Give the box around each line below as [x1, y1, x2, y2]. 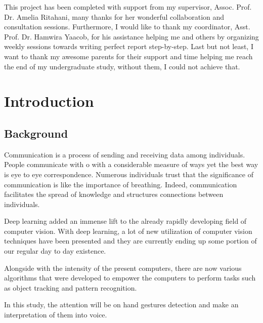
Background [4, 125, 68, 141]
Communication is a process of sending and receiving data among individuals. [4, 149, 245, 159]
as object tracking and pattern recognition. [4, 282, 137, 293]
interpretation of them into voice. [4, 309, 107, 320]
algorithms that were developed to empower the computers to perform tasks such [4, 272, 256, 283]
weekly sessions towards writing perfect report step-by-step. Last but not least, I [4, 41, 253, 52]
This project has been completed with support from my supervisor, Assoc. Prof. [4, 2, 252, 12]
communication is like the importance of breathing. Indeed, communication [4, 179, 237, 189]
